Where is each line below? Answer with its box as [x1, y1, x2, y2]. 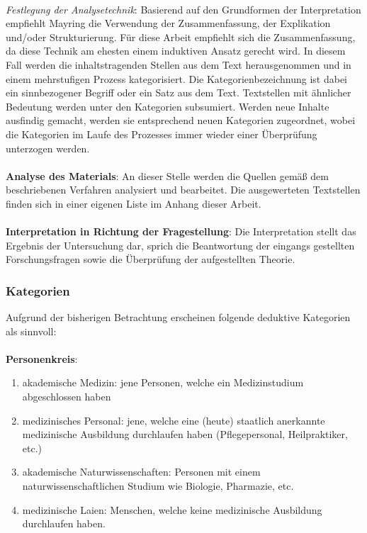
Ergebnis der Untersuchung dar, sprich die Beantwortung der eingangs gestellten [6, 237, 355, 252]
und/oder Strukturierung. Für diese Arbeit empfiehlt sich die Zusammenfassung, [6, 29, 356, 44]
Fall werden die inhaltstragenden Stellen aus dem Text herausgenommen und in [6, 57, 351, 72]
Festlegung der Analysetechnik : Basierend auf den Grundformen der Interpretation [6, 1, 361, 16]
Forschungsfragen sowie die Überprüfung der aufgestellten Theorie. [6, 252, 295, 266]
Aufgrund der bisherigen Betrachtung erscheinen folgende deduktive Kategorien [6, 310, 351, 325]
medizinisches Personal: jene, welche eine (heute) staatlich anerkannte [22, 413, 325, 427]
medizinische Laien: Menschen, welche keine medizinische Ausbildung [22, 502, 322, 517]
